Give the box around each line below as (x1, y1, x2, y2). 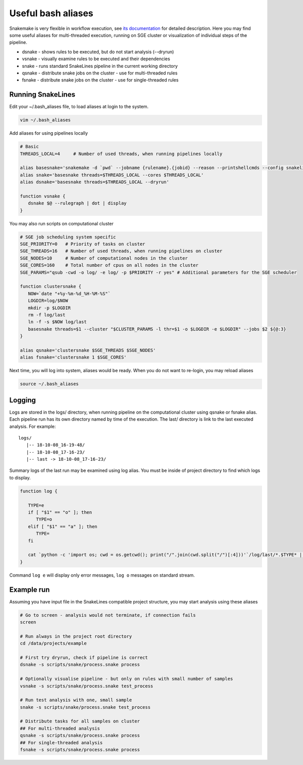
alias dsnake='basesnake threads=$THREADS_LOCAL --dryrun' (20, 179, 169, 185)
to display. (9, 474, 31, 480)
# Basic (20, 144, 39, 149)
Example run (9, 585, 50, 594)
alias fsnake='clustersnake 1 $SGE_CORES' (20, 354, 127, 360)
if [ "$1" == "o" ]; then (28, 509, 92, 515)
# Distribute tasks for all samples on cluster (20, 718, 140, 724)
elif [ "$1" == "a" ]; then (28, 524, 98, 529)
